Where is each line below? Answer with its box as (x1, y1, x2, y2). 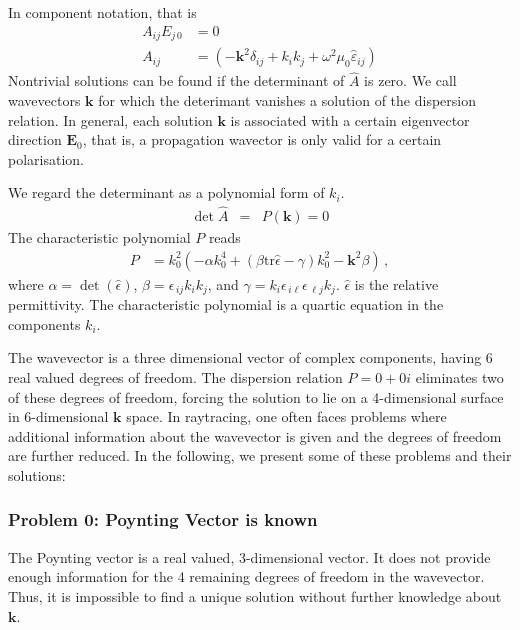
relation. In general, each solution (8, 109, 213, 130)
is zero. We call (364, 70, 457, 91)
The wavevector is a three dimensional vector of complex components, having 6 (8, 347, 493, 368)
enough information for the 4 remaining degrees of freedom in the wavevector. (8, 566, 485, 587)
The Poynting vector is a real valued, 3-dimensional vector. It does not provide (8, 546, 491, 567)
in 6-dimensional (8, 406, 109, 427)
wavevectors (8, 89, 81, 110)
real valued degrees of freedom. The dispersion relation (8, 367, 343, 387)
